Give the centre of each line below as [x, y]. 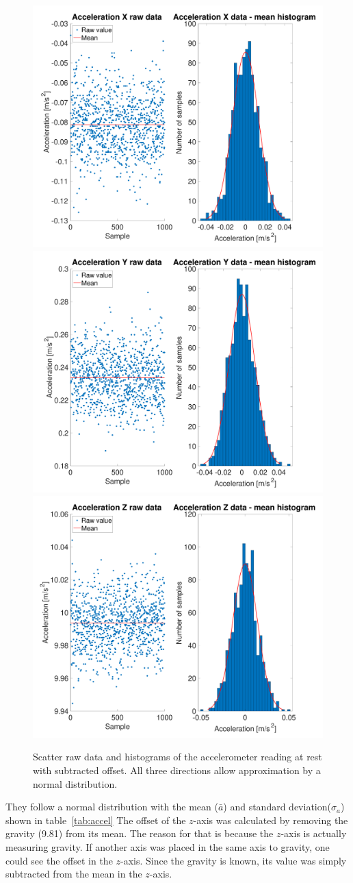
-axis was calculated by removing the [271, 820]
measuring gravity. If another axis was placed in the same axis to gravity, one [168, 846]
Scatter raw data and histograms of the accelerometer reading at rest [178, 757]
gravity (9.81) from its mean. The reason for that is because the [140, 833]
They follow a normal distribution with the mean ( [112, 807]
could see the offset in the [59, 860]
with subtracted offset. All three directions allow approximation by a [177, 770]
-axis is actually [314, 833]
